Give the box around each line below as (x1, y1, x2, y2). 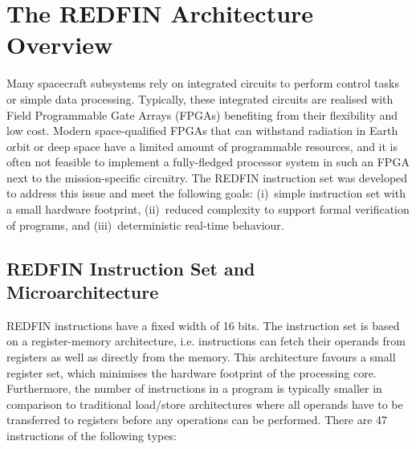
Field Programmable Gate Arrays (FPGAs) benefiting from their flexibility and (6, 106, 398, 123)
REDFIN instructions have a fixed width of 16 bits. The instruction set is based (6, 316, 400, 333)
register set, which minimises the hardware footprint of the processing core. (6, 364, 377, 381)
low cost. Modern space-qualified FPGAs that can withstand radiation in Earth (6, 122, 398, 139)
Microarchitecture (6, 280, 159, 304)
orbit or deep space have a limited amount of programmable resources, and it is (6, 137, 398, 154)
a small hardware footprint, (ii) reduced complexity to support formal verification (6, 201, 410, 218)
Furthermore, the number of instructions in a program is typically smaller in (6, 380, 382, 397)
